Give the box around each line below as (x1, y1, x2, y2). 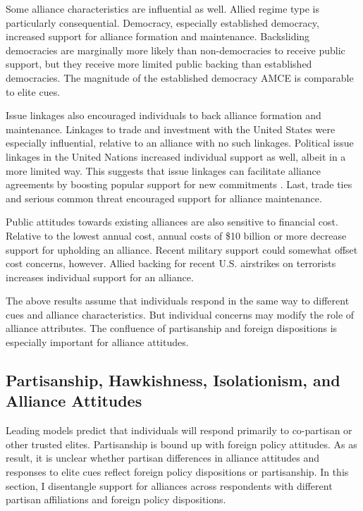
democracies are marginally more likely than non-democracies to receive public (6, 42, 345, 57)
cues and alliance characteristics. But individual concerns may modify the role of (6, 307, 355, 321)
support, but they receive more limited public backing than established (6, 56, 312, 71)
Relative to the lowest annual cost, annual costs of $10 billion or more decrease (6, 228, 347, 242)
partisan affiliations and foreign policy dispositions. (6, 492, 226, 507)
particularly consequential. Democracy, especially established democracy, (6, 15, 319, 30)
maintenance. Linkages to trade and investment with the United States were (6, 121, 336, 136)
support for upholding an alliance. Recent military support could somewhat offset (6, 242, 358, 257)
